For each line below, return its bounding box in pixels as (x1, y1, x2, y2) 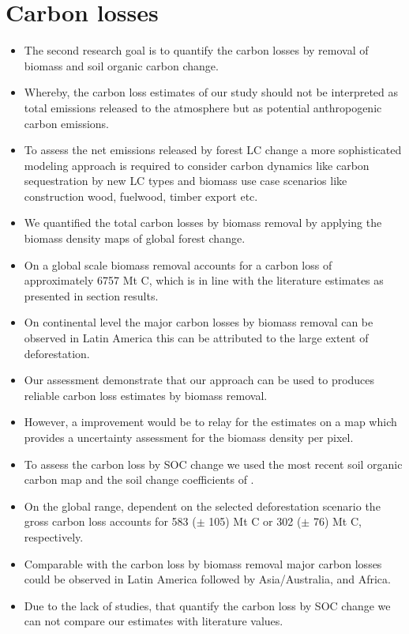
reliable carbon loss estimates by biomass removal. (24, 387, 268, 403)
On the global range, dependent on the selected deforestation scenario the (24, 497, 381, 514)
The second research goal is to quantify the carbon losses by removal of (24, 42, 369, 58)
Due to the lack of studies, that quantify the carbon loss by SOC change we (24, 597, 391, 613)
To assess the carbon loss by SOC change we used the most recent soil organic (24, 455, 403, 472)
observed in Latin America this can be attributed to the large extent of (24, 330, 369, 346)
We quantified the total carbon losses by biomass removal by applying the (24, 214, 382, 231)
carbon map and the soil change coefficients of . (24, 471, 254, 488)
